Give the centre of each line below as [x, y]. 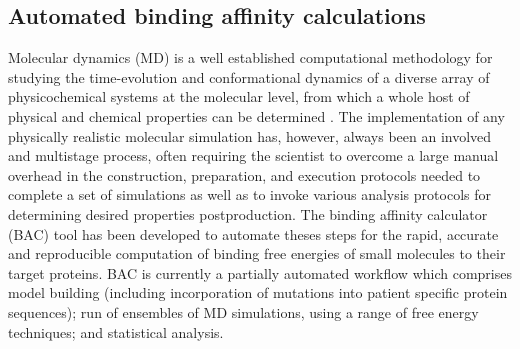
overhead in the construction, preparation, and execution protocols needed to [244, 174]
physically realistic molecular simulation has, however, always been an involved [250, 135]
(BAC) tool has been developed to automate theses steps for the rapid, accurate [253, 233]
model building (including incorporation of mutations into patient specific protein [258, 292]
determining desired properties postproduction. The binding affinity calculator [248, 213]
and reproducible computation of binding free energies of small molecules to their [257, 253]
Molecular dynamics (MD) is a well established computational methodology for [250, 57]
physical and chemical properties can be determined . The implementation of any [256, 115]
